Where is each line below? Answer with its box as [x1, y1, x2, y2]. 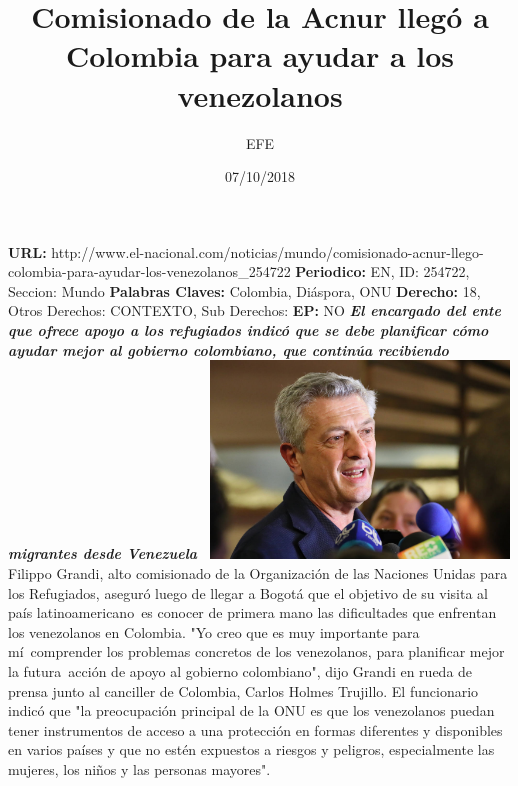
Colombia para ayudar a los [65, 35, 455, 76]
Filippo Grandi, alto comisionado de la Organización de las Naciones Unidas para [8, 563, 508, 584]
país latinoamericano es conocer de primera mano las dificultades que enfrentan [8, 602, 497, 623]
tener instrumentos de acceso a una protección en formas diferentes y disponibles [8, 719, 503, 740]
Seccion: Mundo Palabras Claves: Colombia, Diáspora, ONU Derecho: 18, [8, 280, 481, 301]
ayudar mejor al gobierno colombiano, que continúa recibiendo [8, 339, 449, 360]
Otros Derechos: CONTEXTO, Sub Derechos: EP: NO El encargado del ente [8, 300, 501, 321]
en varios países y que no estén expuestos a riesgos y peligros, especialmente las [8, 739, 495, 760]
